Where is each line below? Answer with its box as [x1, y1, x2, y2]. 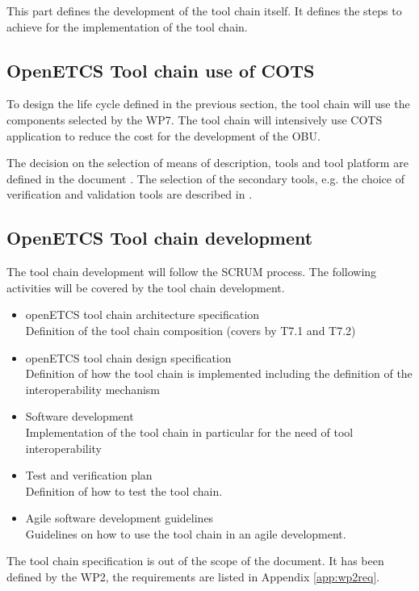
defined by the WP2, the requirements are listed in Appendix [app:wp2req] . [6, 568, 380, 585]
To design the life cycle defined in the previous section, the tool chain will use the [6, 95, 410, 112]
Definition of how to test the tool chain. [25, 482, 223, 499]
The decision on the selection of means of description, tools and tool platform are [6, 154, 409, 171]
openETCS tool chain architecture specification [25, 306, 260, 323]
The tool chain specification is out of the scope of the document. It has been [6, 552, 384, 569]
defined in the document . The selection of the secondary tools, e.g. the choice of [6, 170, 404, 187]
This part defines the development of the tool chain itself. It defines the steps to [6, 2, 402, 19]
